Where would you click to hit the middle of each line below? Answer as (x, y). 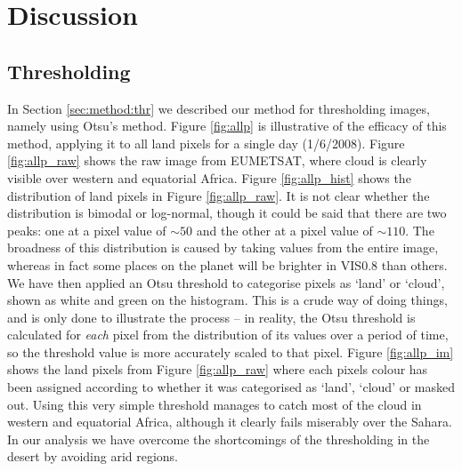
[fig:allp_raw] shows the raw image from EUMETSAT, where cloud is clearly (217, 160)
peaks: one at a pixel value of (87, 230)
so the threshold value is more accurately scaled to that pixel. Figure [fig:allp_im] (231, 351)
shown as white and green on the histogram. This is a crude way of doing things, (227, 300)
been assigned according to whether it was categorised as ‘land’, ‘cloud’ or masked (231, 387)
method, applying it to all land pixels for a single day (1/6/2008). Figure (206, 143)
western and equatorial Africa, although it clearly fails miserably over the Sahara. (230, 422)
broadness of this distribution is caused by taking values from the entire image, (223, 247)
